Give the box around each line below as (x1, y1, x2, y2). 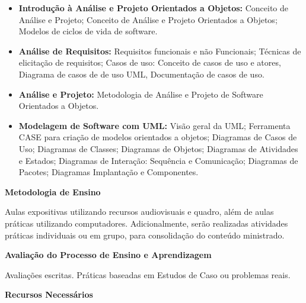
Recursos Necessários (5, 288, 93, 301)
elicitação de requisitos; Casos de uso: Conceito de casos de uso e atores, (18, 56, 281, 69)
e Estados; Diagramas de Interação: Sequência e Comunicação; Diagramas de (18, 154, 298, 166)
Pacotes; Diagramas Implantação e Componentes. (18, 166, 199, 178)
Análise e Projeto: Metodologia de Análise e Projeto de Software (18, 88, 263, 100)
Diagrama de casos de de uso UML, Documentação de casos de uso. (18, 67, 264, 80)
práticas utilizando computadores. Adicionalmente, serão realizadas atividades (5, 217, 288, 229)
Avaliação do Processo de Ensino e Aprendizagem (5, 249, 212, 261)
